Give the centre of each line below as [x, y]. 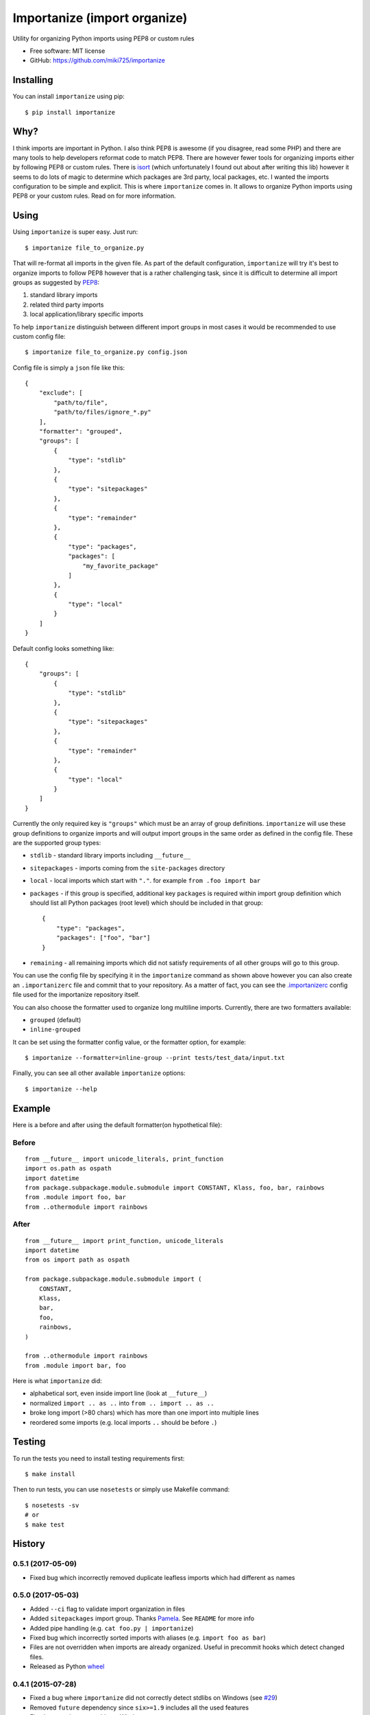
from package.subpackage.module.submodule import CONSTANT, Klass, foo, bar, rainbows [175, 1187]
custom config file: [39, 336]
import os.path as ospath [69, 1169]
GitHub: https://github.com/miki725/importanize [98, 60]
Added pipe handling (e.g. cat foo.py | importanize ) [112, 1628]
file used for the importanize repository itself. [76, 995]
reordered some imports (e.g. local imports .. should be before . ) [123, 1422]
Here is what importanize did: [57, 1381]
